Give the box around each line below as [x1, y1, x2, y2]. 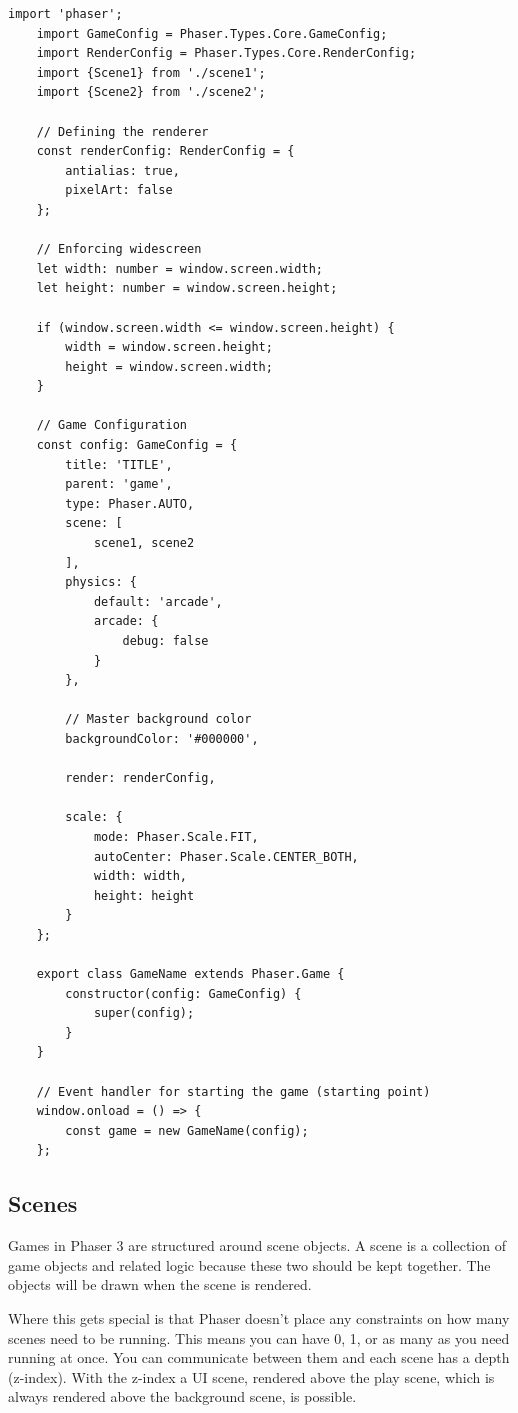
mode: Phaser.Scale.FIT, [93, 829, 259, 844]
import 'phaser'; [8, 7, 123, 21]
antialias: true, [65, 163, 180, 178]
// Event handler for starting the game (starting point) [36, 1084, 431, 1099]
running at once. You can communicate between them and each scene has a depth [8, 1347, 510, 1368]
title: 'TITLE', [65, 457, 173, 472]
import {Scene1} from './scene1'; [36, 65, 266, 80]
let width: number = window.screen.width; [36, 261, 323, 276]
